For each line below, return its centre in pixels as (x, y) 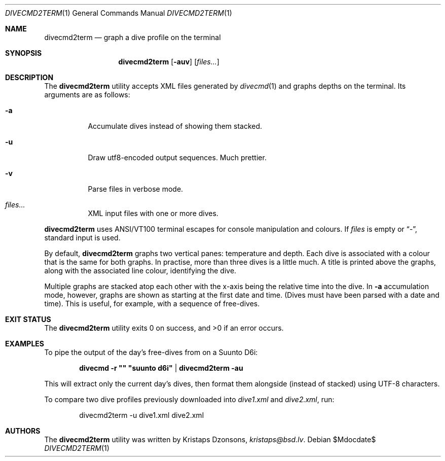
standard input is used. (82, 238)
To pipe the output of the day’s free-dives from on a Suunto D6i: (151, 352)
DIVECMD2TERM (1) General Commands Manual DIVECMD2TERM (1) (119, 13)
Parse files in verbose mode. (136, 189)
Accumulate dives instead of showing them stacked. (175, 126)
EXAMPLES (25, 344)
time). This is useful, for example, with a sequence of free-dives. (152, 304)
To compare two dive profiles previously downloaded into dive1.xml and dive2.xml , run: (189, 399)
